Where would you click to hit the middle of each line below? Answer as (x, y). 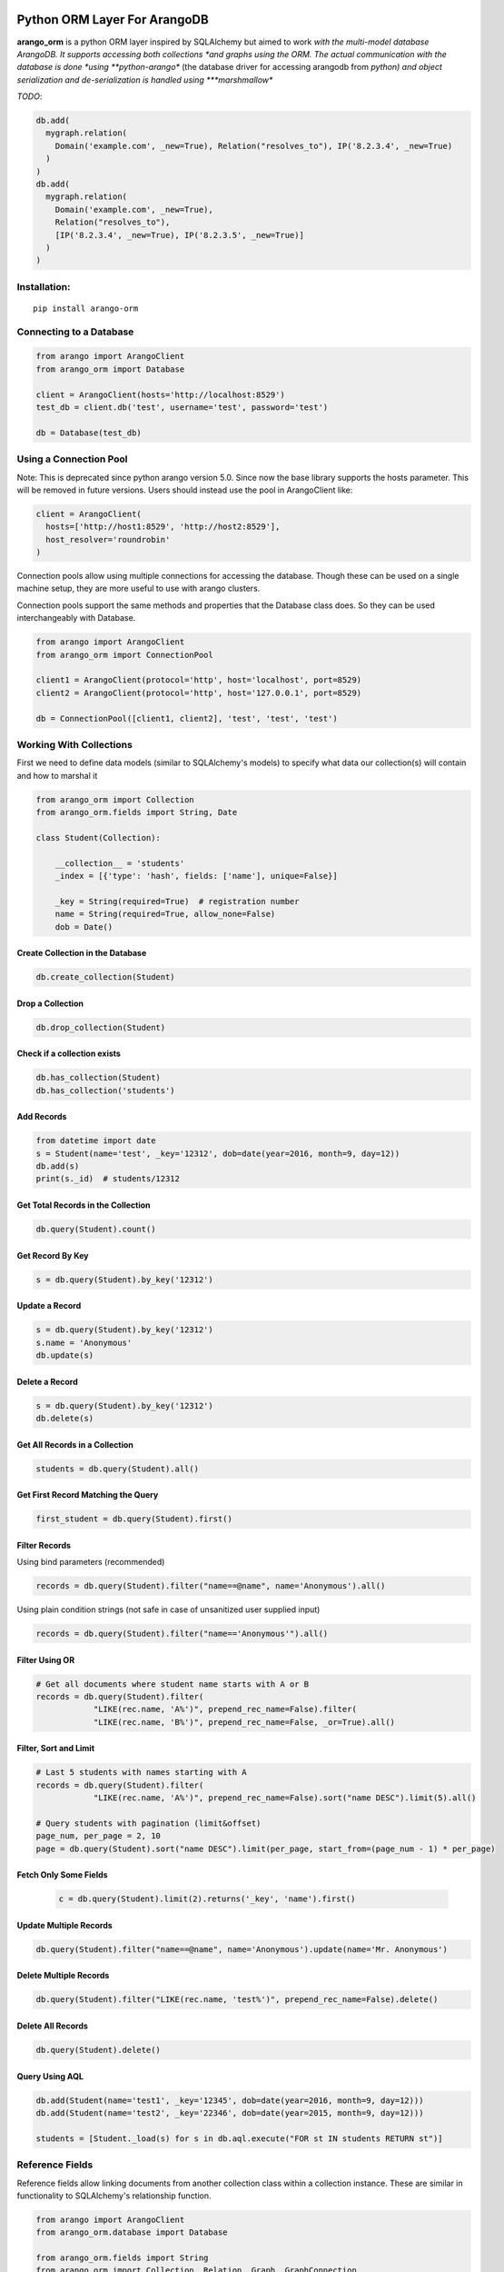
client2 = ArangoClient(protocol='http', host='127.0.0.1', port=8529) (199, 693)
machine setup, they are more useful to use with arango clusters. (138, 588)
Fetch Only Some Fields (62, 1875)
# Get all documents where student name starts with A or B (173, 1684)
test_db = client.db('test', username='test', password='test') (182, 408)
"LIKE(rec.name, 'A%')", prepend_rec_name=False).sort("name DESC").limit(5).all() (285, 1798)
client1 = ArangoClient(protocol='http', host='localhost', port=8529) (199, 680)
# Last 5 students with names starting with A (141, 1773)
